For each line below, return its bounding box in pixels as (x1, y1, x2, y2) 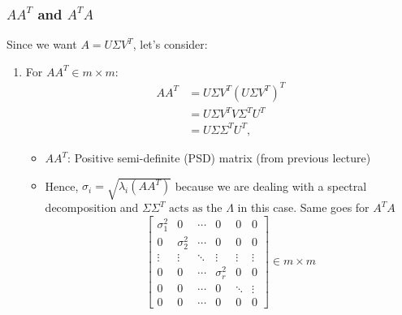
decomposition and (45, 199, 139, 216)
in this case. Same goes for (237, 199, 370, 216)
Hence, (45, 177, 79, 194)
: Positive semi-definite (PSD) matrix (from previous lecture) (67, 149, 371, 166)
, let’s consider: (132, 36, 208, 53)
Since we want (6, 36, 77, 53)
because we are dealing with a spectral (175, 177, 367, 194)
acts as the (169, 203, 223, 215)
